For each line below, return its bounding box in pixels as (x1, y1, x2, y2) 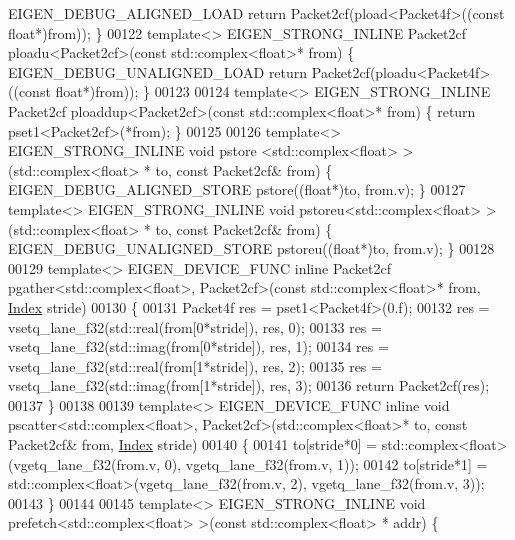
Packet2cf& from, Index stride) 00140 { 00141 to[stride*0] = (8, 434, 378, 455)
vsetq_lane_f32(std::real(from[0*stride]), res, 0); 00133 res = (8, 316, 382, 337)
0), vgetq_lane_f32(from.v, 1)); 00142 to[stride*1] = (164, 453, 488, 474)
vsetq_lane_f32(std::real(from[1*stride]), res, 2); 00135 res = (8, 355, 382, 376)
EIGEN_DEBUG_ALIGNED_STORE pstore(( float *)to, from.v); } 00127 (8, 179, 466, 200)
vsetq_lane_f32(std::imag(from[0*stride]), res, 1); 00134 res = (8, 336, 389, 357)
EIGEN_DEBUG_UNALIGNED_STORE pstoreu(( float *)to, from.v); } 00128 (8, 238, 495, 259)
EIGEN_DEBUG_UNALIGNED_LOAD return (8, 61, 308, 82)
